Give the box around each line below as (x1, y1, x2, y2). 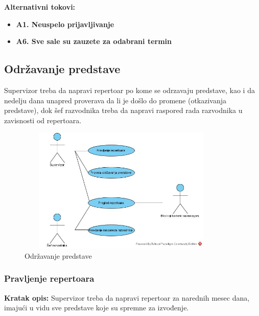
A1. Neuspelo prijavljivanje (16, 18, 114, 29)
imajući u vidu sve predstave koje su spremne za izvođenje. (4, 302, 189, 313)
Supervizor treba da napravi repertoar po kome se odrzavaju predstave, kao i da (4, 84, 255, 95)
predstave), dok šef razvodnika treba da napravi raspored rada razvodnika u (4, 105, 243, 116)
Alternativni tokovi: (4, 2, 76, 12)
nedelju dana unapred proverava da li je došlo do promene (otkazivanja (4, 95, 227, 105)
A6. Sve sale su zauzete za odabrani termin (16, 36, 172, 47)
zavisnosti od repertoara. (4, 115, 82, 125)
